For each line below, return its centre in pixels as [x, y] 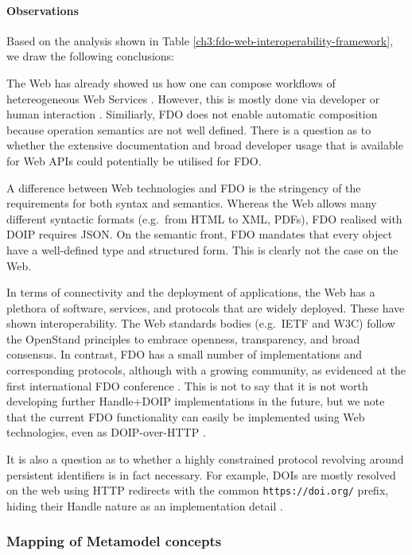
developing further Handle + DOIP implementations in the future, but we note [196, 401]
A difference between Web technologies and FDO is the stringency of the [184, 187]
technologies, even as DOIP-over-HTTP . [106, 432]
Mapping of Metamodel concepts [114, 541]
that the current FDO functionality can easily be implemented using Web [186, 416]
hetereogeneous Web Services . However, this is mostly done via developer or [193, 98]
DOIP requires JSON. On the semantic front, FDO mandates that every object [200, 234]
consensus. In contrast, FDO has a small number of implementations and [185, 354]
